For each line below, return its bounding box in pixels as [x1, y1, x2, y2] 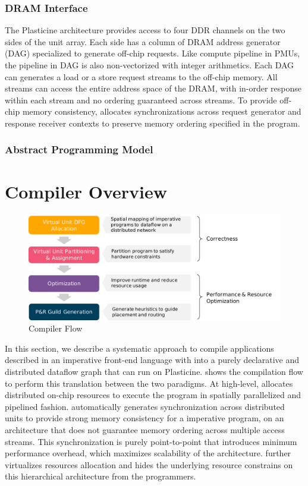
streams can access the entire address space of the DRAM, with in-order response [5, 82, 302, 94]
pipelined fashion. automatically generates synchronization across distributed [5, 400, 285, 412]
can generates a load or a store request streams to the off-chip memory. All [5, 70, 278, 83]
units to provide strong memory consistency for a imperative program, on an [5, 412, 284, 424]
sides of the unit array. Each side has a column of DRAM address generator [5, 35, 281, 48]
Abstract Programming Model [5, 142, 153, 157]
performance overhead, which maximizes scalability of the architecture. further [5, 447, 291, 459]
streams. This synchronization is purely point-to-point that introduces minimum [5, 435, 297, 447]
